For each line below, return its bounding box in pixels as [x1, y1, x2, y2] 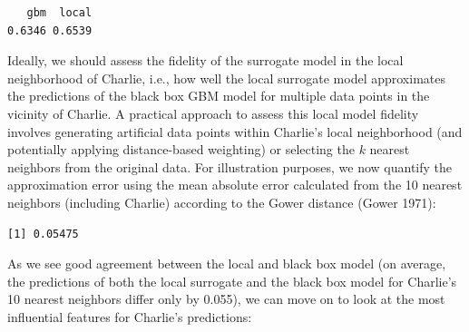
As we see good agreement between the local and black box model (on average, [7, 254, 446, 273]
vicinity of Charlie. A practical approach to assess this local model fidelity [7, 103, 419, 122]
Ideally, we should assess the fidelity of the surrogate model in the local [7, 51, 404, 70]
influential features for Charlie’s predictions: [7, 307, 252, 326]
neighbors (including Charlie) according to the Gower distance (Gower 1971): [7, 192, 436, 211]
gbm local [26, 6, 93, 19]
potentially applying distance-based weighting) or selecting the [7, 140, 355, 159]
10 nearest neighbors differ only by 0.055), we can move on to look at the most [7, 289, 445, 308]
